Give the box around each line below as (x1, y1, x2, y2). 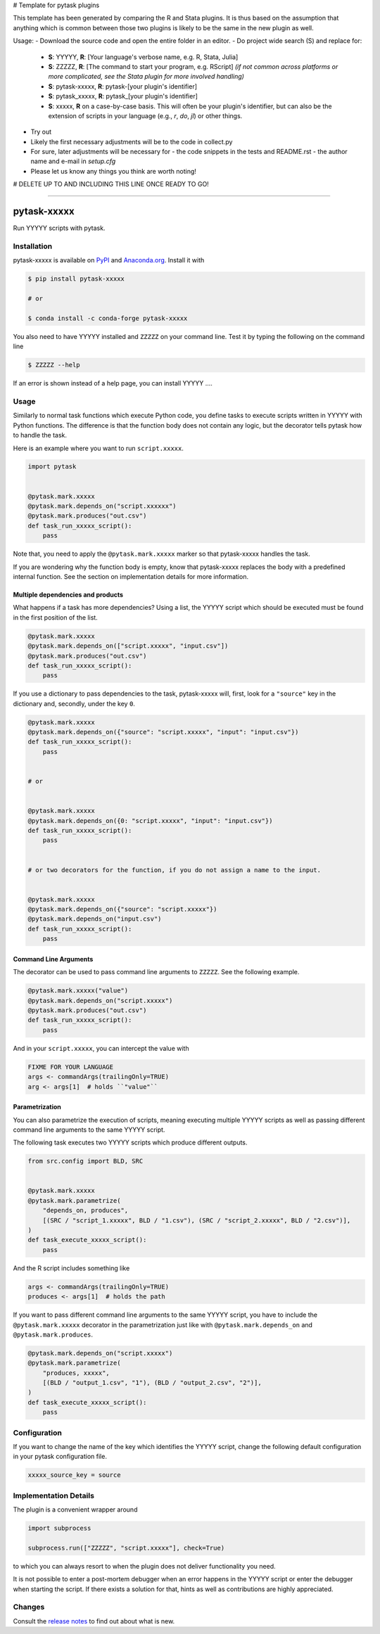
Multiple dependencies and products (13, 590, 123, 599)
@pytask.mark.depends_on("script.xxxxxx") (27, 502, 177, 510)
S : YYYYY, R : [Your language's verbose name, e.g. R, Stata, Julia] (48, 53, 239, 61)
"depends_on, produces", (42, 1206, 129, 1215)
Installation (13, 241, 53, 251)
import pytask (27, 463, 77, 471)
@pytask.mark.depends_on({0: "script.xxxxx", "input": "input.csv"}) (27, 817, 273, 824)
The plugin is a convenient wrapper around (13, 1505, 138, 1514)
